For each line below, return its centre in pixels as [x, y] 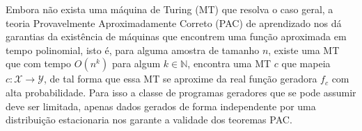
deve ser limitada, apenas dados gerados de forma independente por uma [161, 106]
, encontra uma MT [229, 63]
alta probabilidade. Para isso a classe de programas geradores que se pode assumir [181, 92]
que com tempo [39, 63]
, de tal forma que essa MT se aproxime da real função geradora [181, 79]
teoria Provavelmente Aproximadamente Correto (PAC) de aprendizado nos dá [174, 23]
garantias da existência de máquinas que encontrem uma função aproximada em [176, 36]
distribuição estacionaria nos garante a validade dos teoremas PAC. [149, 120]
